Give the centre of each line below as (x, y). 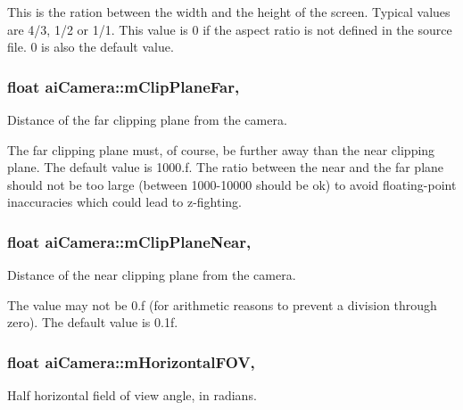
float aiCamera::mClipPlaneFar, (124, 86)
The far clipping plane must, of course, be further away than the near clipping (221, 149)
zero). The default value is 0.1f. (93, 322)
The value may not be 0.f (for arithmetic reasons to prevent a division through (222, 304)
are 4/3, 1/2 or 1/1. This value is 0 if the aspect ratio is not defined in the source (230, 29)
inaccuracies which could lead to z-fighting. (125, 202)
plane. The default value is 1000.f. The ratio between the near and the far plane (226, 167)
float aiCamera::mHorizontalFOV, (131, 361)
